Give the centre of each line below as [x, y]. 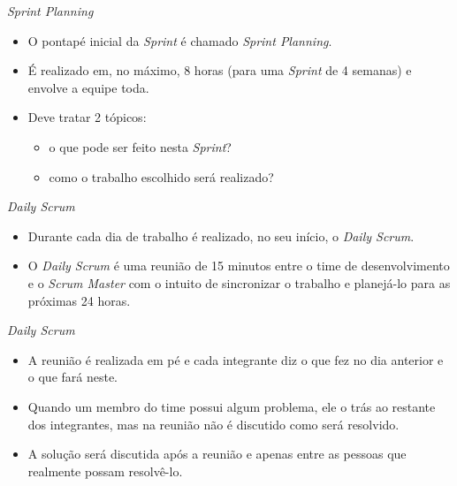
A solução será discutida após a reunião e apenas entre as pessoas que [217, 454]
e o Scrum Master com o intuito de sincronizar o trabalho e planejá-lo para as [239, 282]
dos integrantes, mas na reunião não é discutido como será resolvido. [213, 424]
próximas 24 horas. [79, 300]
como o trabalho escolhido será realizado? [161, 176]
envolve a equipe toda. [88, 87]
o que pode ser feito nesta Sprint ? [140, 146]
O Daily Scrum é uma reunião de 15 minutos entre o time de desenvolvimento [239, 266]
